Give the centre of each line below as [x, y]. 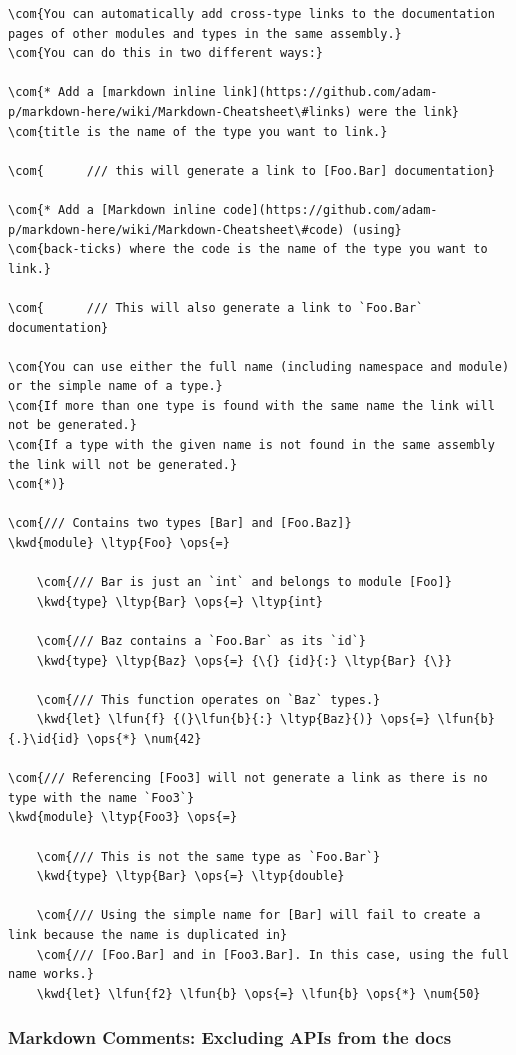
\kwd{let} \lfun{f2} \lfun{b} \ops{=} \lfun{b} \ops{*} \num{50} [258, 993]
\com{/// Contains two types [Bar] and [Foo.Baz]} [180, 523]
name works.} [51, 974]
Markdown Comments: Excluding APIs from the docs [230, 1037]
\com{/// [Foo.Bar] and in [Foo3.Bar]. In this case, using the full [273, 954]
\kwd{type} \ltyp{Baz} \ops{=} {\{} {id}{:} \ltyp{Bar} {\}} [244, 660]
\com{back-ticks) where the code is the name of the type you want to [248, 249]
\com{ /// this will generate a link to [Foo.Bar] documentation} [251, 170]
